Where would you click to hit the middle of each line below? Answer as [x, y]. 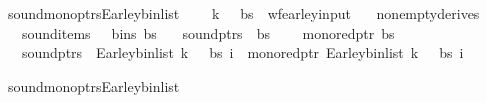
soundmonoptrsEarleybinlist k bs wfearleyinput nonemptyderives [243, 13]
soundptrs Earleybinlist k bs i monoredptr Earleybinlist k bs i [242, 52]
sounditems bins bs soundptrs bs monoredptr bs [208, 32]
